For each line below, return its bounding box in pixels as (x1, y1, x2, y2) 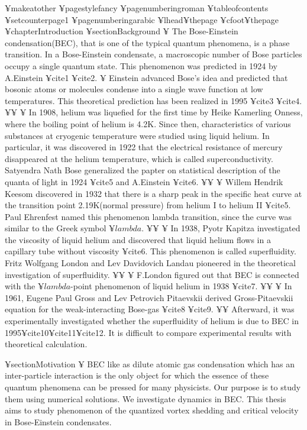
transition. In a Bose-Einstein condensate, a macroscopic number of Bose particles (5, 48, 302, 60)
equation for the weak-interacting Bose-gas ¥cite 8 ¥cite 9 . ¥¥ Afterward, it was (5, 303, 295, 315)
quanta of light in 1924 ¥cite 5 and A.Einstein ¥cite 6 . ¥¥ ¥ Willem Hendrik (5, 175, 283, 187)
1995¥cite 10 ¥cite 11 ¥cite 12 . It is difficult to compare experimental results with (5, 326, 292, 338)
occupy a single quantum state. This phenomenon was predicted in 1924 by (5, 59, 277, 72)
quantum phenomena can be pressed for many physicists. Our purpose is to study (5, 381, 301, 393)
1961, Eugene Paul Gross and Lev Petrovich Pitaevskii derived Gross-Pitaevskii (5, 291, 293, 303)
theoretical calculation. (5, 338, 88, 350)
